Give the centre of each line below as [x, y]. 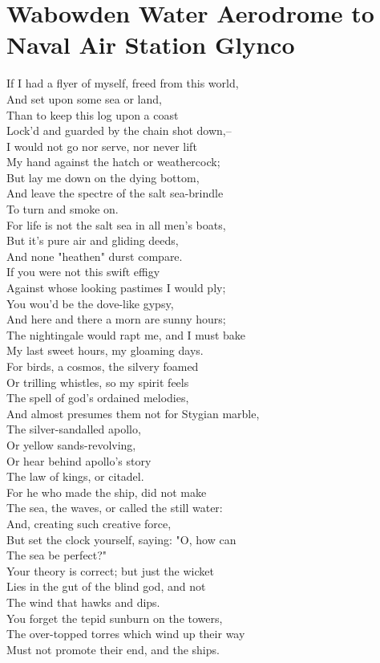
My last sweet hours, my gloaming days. [105, 350]
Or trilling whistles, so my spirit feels [98, 382]
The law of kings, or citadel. [75, 476]
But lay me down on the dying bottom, [103, 177]
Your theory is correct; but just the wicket [110, 570]
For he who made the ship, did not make [107, 492]
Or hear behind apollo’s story [79, 460]
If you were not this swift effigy [83, 272]
